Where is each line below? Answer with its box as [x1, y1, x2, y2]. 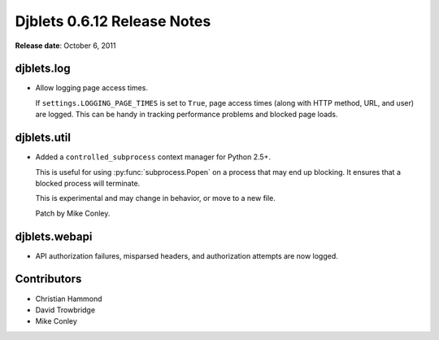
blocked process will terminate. [35, 178, 141, 188]
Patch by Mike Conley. [35, 208, 111, 218]
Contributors [15, 272, 82, 286]
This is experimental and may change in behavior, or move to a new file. [35, 194, 276, 203]
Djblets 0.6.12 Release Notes [15, 12, 211, 30]
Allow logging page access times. [35, 83, 148, 93]
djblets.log [15, 62, 71, 76]
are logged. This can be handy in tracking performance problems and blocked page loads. [35, 110, 338, 120]
